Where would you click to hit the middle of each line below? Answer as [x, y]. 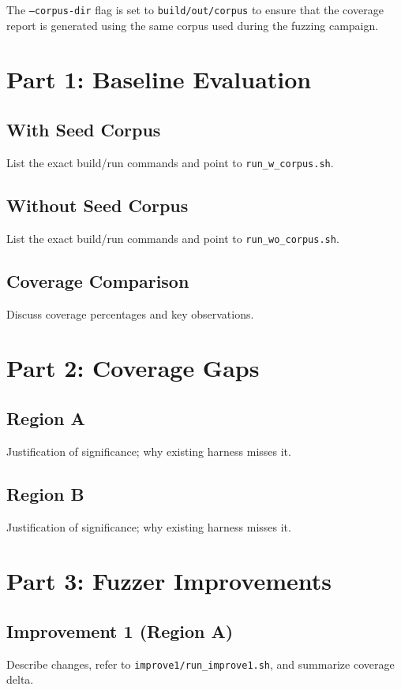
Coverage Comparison [98, 280]
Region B [45, 493]
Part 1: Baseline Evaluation [159, 79]
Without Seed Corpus [97, 205]
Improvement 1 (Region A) [120, 630]
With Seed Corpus [84, 130]
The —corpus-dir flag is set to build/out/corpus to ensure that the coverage [195, 9]
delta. [20, 679]
